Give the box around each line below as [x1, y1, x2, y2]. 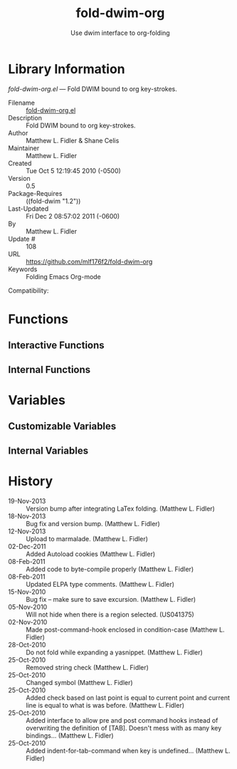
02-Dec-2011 [8, 542, 46, 550]
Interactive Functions [8, 340, 105, 352]
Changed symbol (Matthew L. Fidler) [26, 678, 134, 686]
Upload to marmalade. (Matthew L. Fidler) [26, 534, 149, 543]
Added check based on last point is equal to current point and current [26, 693, 231, 702]
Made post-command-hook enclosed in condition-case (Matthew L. [26, 625, 225, 634]
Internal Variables [8, 444, 88, 456]
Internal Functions [8, 363, 91, 375]
